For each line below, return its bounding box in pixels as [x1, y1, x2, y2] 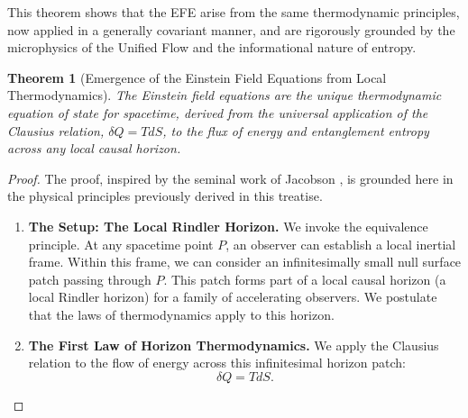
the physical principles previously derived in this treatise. [7, 186, 323, 205]
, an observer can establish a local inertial [225, 234, 456, 253]
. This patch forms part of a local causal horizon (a [163, 269, 446, 288]
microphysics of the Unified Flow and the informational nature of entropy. [7, 38, 417, 57]
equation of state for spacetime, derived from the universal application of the [7, 103, 428, 122]
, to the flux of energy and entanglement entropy [162, 121, 429, 140]
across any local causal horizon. [7, 139, 181, 158]
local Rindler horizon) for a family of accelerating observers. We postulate [28, 287, 437, 306]
